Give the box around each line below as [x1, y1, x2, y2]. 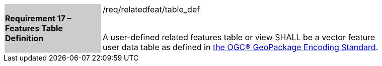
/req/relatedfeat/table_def [103, 4, 200, 14]
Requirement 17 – [5, 13, 71, 23]
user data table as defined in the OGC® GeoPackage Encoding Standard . [103, 42, 378, 52]
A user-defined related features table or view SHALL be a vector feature [103, 32, 375, 42]
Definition [5, 33, 44, 43]
